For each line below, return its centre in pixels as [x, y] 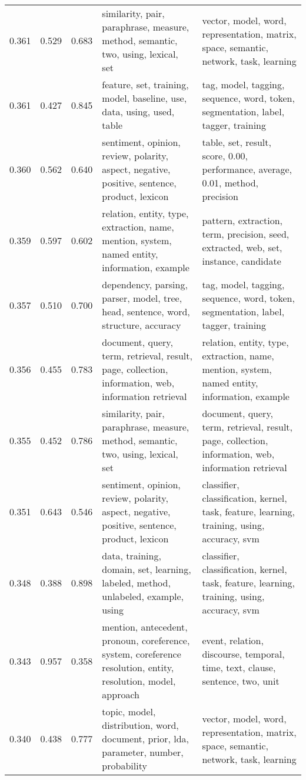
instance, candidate [242, 261]
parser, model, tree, [142, 298]
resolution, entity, [138, 667]
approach [121, 694]
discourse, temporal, [243, 654]
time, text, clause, [239, 667]
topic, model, [129, 711]
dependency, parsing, [145, 284]
